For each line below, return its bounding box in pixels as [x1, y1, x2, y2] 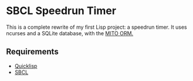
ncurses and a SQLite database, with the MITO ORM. [6, 29, 134, 36]
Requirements [6, 47, 59, 57]
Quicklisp [14, 62, 38, 69]
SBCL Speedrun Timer [6, 4, 116, 18]
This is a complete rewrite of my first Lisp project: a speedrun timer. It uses [6, 23, 187, 31]
